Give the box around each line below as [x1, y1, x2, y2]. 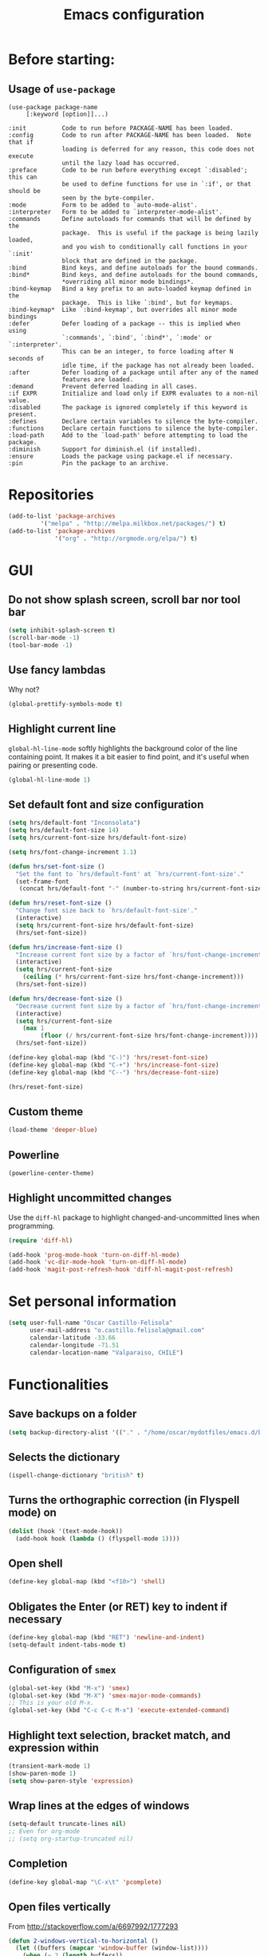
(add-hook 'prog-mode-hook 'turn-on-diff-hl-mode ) [8, 1251, 180, 1259]
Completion [8, 1857, 68, 1871]
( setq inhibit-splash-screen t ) [8, 626, 116, 635]
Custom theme [8, 1105, 84, 1118]
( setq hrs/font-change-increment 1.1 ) [8, 848, 137, 856]
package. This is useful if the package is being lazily [61, 229, 259, 237]
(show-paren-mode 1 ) [8, 1769, 77, 1777]
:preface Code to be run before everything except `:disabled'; [8, 166, 248, 174]
